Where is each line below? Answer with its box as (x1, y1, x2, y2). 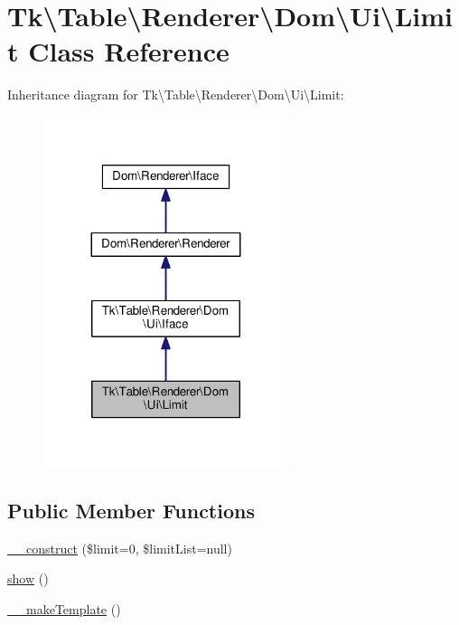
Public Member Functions (7, 496, 255, 524)
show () (7, 569, 49, 588)
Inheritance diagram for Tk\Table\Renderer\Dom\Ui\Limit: (7, 85, 344, 104)
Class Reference (28, 33, 229, 70)
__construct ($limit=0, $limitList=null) (7, 538, 232, 557)
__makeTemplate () (7, 599, 121, 618)
